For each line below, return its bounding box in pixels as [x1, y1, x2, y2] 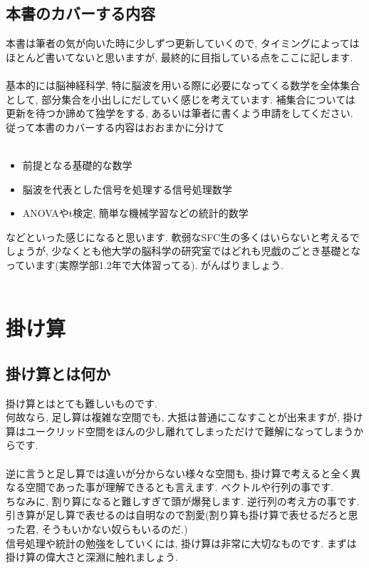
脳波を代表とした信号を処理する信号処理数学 [22, 181, 232, 196]
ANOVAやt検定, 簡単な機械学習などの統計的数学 [22, 206, 249, 220]
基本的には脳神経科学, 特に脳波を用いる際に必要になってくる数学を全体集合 [6, 77, 360, 92]
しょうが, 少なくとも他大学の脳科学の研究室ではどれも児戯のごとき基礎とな [6, 243, 361, 258]
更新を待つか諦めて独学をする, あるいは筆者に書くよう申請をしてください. [6, 106, 353, 121]
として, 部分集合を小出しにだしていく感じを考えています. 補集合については [6, 91, 355, 106]
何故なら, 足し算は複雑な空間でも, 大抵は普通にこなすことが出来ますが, [6, 410, 340, 425]
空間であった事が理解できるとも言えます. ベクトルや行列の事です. [25, 480, 334, 495]
